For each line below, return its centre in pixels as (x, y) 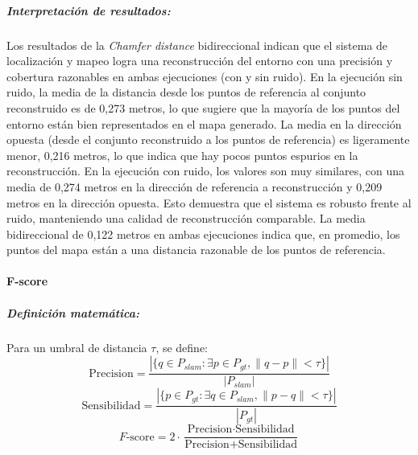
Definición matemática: (73, 312)
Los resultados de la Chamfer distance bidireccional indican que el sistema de (197, 45)
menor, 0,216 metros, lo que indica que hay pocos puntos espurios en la (182, 155)
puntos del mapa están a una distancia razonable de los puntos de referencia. (196, 250)
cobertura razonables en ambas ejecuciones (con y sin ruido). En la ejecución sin (205, 76)
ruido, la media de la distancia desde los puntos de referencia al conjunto (186, 92)
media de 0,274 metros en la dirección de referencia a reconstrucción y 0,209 (195, 186)
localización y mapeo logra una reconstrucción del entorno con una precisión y (200, 61)
